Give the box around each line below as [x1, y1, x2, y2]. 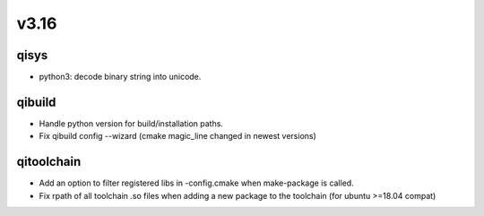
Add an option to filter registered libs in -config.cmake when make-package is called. [39, 177, 354, 188]
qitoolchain [16, 154, 82, 169]
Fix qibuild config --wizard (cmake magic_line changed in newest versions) [39, 131, 317, 142]
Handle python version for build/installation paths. [39, 117, 224, 129]
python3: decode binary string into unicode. [39, 72, 202, 82]
